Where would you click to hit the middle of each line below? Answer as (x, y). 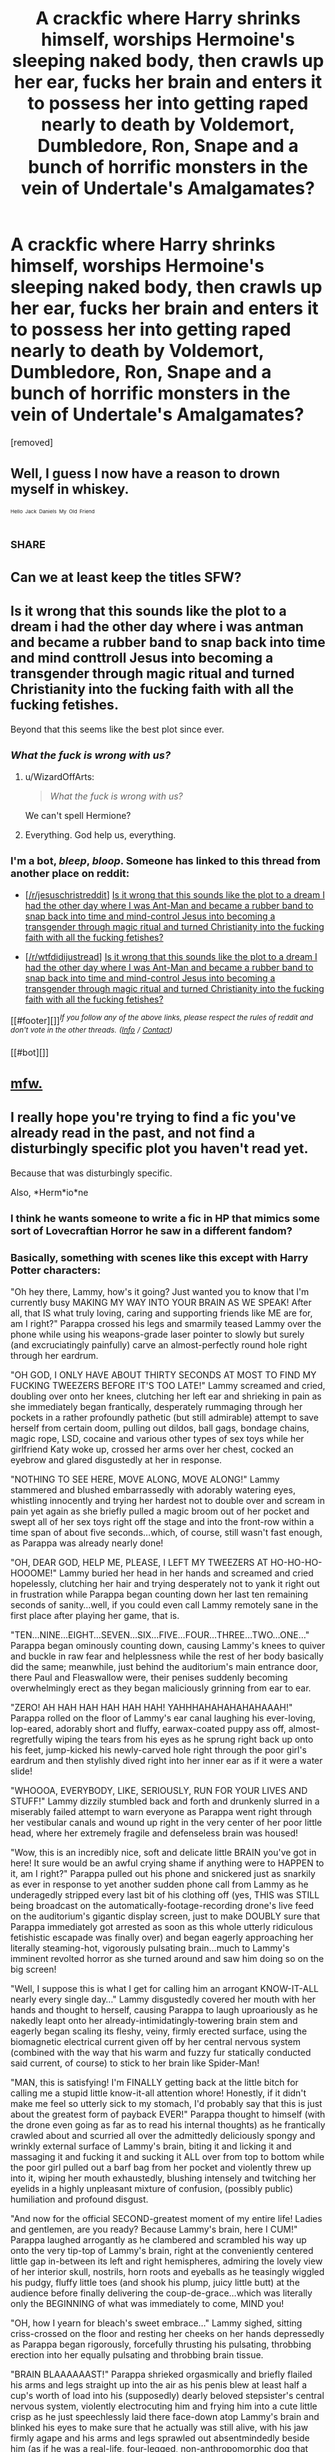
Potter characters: (56, 1270)
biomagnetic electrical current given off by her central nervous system (155, 2041)
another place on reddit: (70, 873)
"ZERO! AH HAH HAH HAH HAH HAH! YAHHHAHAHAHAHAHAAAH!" (151, 1707)
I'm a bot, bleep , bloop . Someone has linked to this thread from (165, 860)
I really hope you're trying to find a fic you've (153, 1117)
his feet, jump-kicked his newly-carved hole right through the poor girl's (158, 1749)
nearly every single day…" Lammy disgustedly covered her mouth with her (163, 1999)
